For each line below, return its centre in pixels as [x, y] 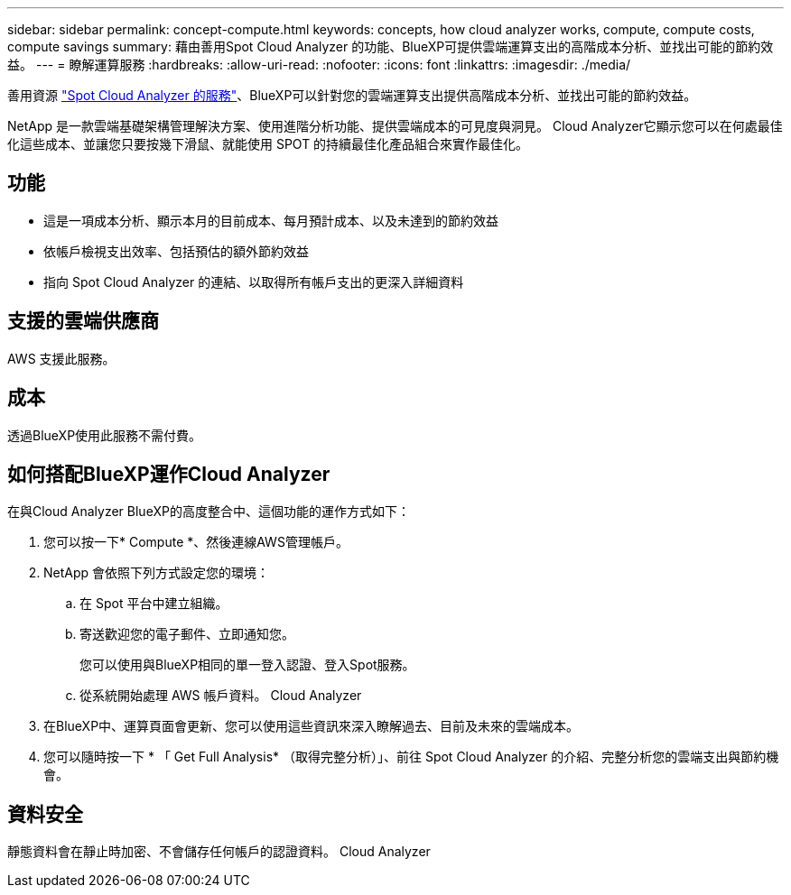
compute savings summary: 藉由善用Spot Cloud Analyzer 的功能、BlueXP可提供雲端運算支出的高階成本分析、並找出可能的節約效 [391, 46]
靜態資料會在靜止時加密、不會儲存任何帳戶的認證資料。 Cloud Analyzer [219, 852]
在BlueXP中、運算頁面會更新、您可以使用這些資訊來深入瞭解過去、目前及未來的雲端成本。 [312, 726]
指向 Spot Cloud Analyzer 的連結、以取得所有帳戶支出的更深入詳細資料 [254, 281]
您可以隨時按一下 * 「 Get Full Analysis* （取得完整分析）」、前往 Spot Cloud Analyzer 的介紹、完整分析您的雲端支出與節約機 [411, 757]
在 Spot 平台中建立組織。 [154, 604]
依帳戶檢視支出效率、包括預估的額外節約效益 [176, 251]
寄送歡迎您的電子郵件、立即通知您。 [187, 634]
